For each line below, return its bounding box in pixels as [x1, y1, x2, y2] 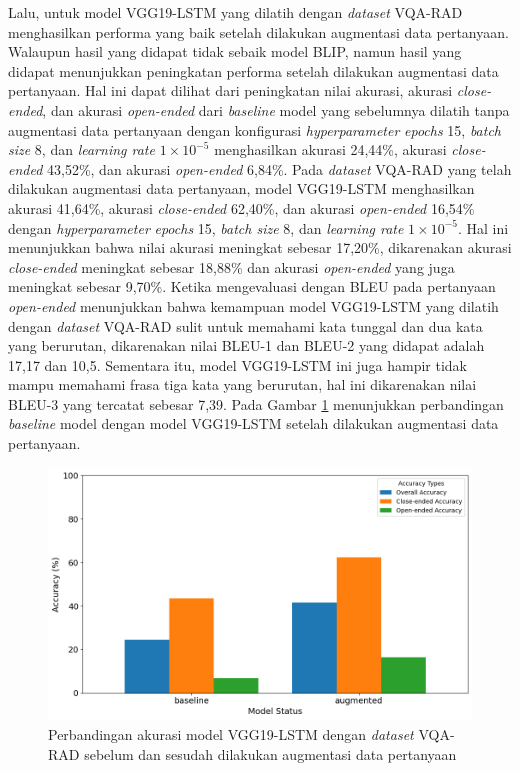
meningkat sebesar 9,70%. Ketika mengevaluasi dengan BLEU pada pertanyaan [8, 276, 496, 297]
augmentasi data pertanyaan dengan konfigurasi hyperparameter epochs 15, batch [8, 119, 501, 140]
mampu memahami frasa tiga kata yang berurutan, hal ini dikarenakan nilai [8, 374, 477, 395]
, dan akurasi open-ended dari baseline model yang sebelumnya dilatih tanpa [42, 99, 510, 120]
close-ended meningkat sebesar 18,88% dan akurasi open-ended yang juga [8, 256, 455, 277]
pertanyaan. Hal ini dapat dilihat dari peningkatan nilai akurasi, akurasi [8, 80, 453, 101]
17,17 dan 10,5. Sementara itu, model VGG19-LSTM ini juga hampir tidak [8, 354, 468, 375]
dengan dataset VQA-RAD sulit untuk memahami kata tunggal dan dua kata [8, 315, 483, 336]
